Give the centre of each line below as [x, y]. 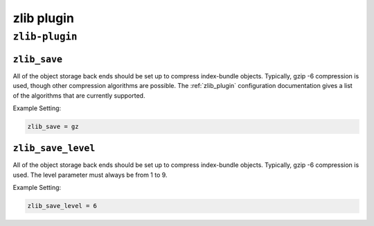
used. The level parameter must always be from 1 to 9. [90, 175]
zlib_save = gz [53, 126]
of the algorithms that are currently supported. [79, 95]
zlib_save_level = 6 [62, 206]
